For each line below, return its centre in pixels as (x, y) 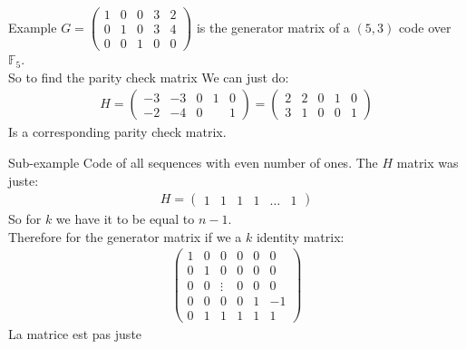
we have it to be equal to (125, 219)
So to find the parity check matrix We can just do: (149, 77)
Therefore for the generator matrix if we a (125, 236)
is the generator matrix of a (273, 27)
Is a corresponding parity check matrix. (117, 132)
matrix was (427, 162)
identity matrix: (300, 236)
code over (425, 27)
